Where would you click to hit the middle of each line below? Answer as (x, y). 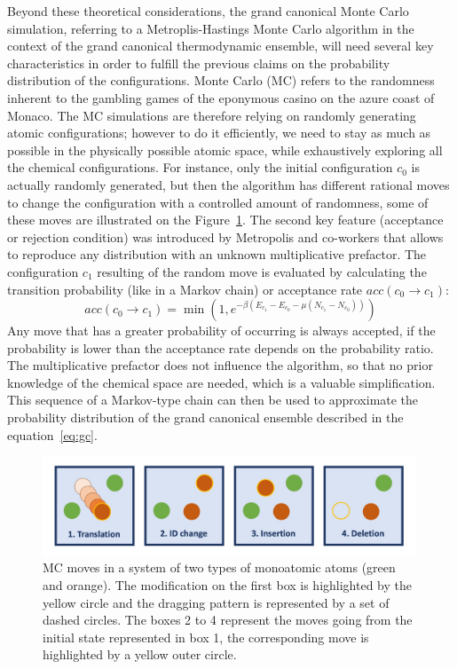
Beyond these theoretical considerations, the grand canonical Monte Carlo (208, 11)
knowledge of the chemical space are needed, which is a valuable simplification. (221, 382)
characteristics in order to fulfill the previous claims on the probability (199, 63)
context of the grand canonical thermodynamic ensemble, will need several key (221, 46)
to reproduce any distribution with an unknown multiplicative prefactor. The (217, 254)
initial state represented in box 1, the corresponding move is (206, 637)
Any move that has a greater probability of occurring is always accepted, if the (221, 331)
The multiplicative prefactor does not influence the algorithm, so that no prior (220, 365)
